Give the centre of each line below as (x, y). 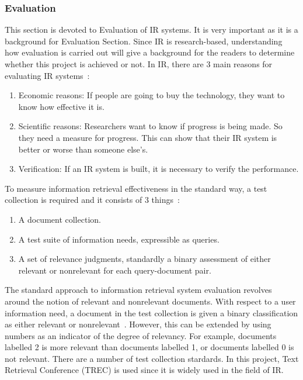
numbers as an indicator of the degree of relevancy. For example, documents (141, 335)
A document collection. (60, 219)
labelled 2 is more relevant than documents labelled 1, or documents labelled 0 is (149, 347)
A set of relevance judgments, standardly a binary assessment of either (144, 259)
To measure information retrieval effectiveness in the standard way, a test (136, 188)
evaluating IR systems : (47, 75)
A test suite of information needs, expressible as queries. (119, 239)
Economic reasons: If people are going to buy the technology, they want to (151, 95)
